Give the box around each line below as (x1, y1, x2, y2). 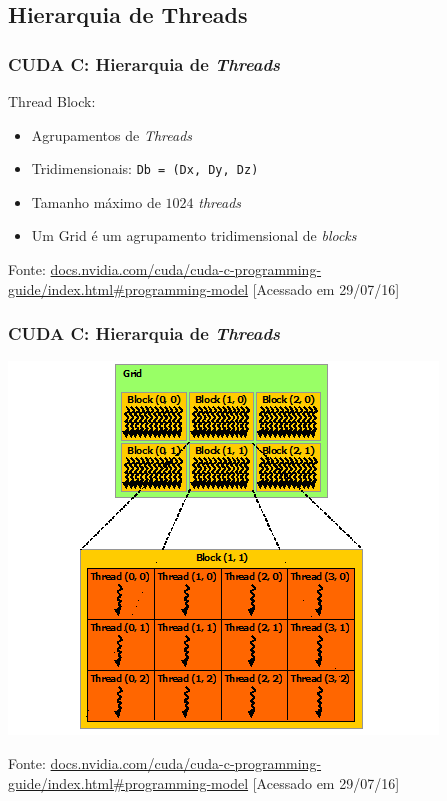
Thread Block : (8, 91, 96, 111)
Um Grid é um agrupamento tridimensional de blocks (31, 225, 357, 246)
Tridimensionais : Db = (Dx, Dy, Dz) (31, 158, 259, 179)
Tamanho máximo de (31, 191, 161, 212)
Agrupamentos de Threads (31, 124, 193, 145)
